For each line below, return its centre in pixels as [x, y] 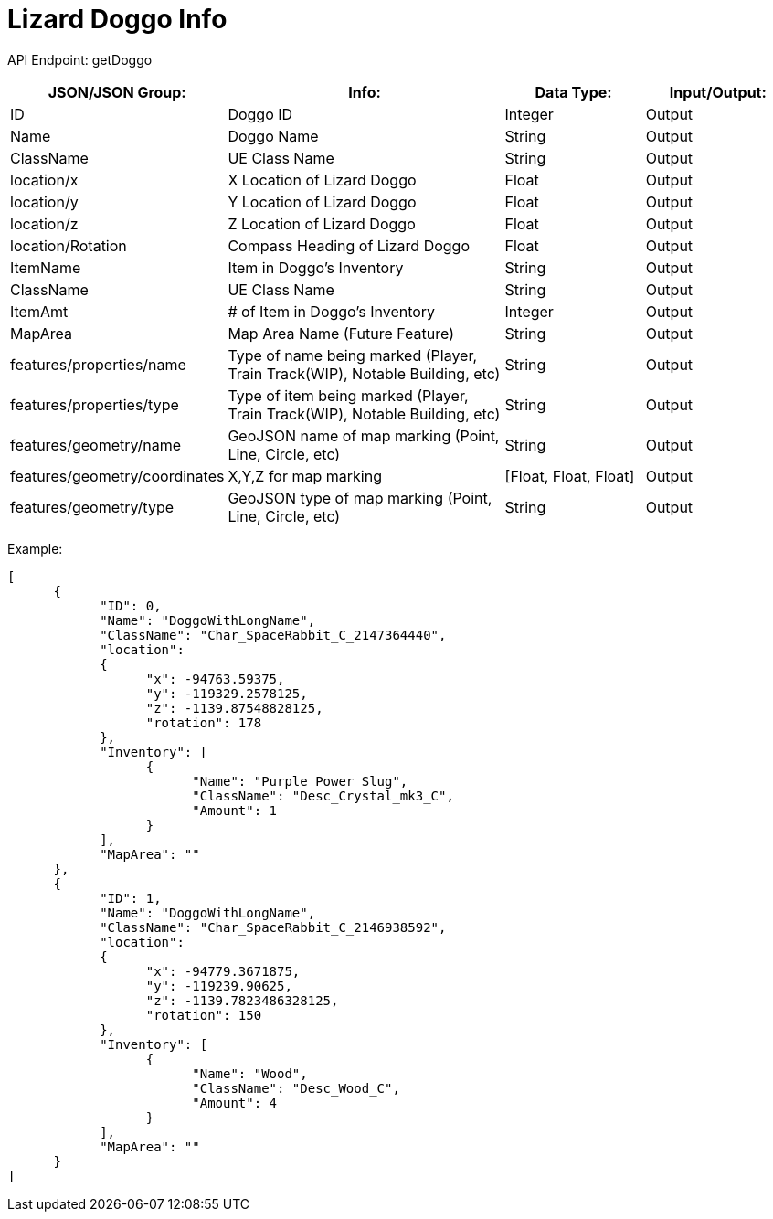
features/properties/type [95, 404]
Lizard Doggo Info [117, 19]
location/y [44, 201]
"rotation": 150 [204, 1015]
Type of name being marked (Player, [353, 355]
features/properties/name [98, 364]
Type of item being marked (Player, [348, 395]
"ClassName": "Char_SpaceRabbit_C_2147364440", [273, 635]
